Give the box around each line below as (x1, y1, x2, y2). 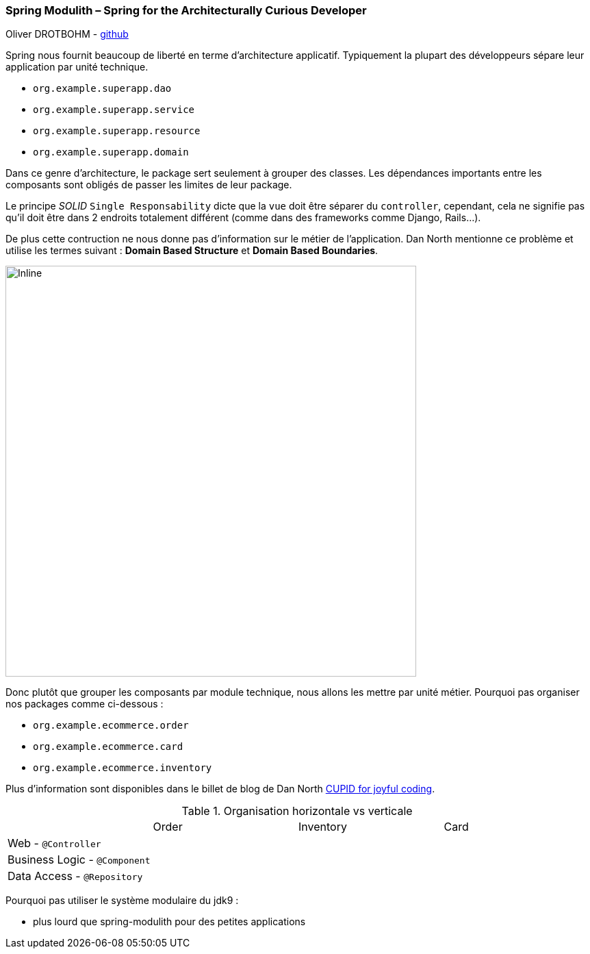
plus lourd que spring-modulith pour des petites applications (33, 916, 306, 928)
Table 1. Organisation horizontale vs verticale (181, 804, 413, 818)
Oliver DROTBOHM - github (5, 28, 129, 40)
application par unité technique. (5, 61, 149, 73)
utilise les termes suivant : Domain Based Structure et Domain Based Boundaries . (5, 244, 379, 257)
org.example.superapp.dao (33, 83, 172, 95)
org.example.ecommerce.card (33, 741, 183, 753)
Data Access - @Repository (8, 869, 143, 883)
